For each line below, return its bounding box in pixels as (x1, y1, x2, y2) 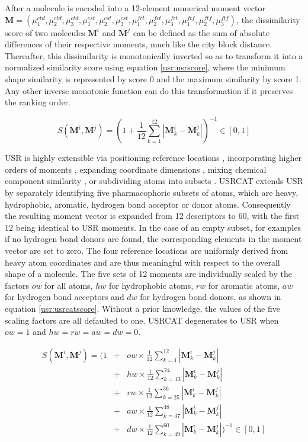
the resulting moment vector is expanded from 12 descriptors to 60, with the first (5, 209, 300, 222)
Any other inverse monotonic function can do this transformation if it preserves (5, 84, 293, 96)
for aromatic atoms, (208, 279, 280, 291)
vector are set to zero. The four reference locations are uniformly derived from (5, 244, 288, 256)
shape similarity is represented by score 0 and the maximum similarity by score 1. (5, 72, 301, 85)
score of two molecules (5, 26, 85, 38)
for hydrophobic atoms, (108, 279, 194, 291)
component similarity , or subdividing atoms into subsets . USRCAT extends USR (5, 175, 303, 187)
